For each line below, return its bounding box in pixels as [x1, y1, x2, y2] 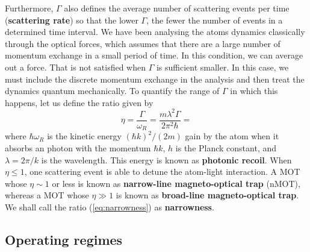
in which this [230, 84, 278, 97]
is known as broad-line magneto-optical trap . [116, 189, 299, 201]
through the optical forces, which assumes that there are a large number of [5, 37, 281, 49]
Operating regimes [5, 230, 123, 248]
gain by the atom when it [185, 130, 279, 142]
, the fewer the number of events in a [146, 13, 283, 26]
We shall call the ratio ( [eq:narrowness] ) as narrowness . [5, 200, 214, 213]
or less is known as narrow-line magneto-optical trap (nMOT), [52, 177, 300, 189]
